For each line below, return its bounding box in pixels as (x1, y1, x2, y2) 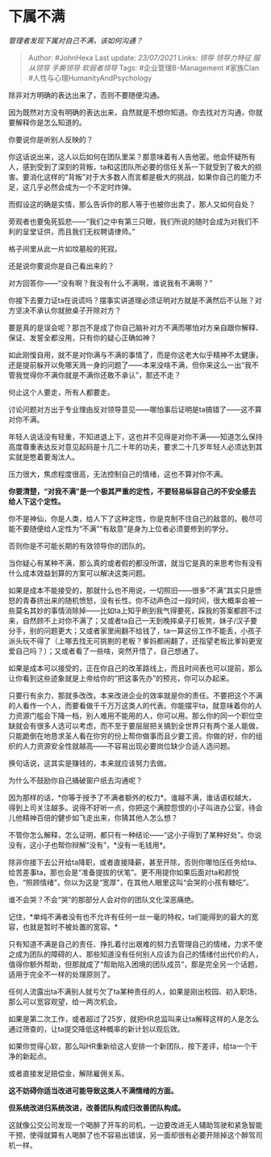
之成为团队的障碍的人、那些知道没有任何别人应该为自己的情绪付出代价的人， (8, 949, 263, 959)
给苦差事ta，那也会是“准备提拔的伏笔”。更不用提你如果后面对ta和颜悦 (8, 867, 240, 877)
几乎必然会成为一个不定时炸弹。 (29, 182, 135, 192)
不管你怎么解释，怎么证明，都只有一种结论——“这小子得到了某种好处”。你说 (8, 830, 262, 839)
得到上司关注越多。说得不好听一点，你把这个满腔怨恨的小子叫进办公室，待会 (8, 802, 263, 813)
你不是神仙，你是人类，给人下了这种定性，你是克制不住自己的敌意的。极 (8, 513, 248, 523)
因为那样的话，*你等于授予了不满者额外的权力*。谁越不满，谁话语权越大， (8, 792, 256, 802)
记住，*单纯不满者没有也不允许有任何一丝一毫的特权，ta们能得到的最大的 (8, 911, 252, 922)
